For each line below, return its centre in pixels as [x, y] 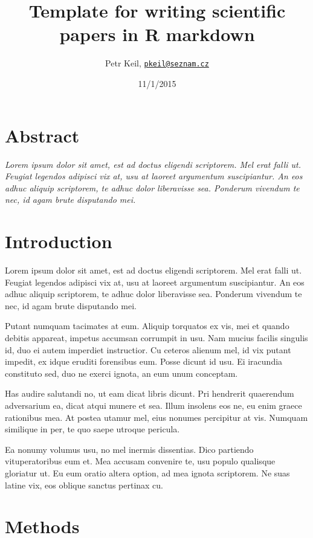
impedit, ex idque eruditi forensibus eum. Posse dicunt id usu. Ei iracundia [144, 361]
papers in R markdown [157, 34]
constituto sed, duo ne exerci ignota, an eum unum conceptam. [121, 373]
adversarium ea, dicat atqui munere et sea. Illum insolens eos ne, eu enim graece [153, 405]
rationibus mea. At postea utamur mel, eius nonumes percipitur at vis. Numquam [156, 417]
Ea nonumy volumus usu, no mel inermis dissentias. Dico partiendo [129, 449]
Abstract [42, 135]
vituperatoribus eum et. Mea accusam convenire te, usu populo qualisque [140, 461]
